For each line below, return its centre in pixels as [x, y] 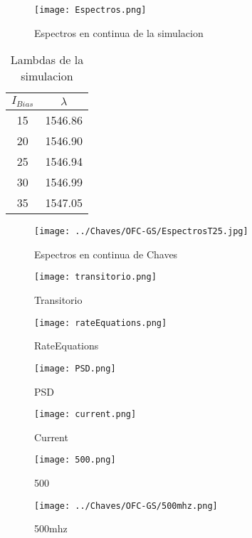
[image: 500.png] [75, 460]
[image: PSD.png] [75, 368]
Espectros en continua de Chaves [106, 254]
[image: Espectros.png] [90, 10]
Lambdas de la [47, 60]
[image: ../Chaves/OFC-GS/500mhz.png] [126, 506]
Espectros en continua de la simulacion [119, 32]
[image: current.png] [85, 415]
